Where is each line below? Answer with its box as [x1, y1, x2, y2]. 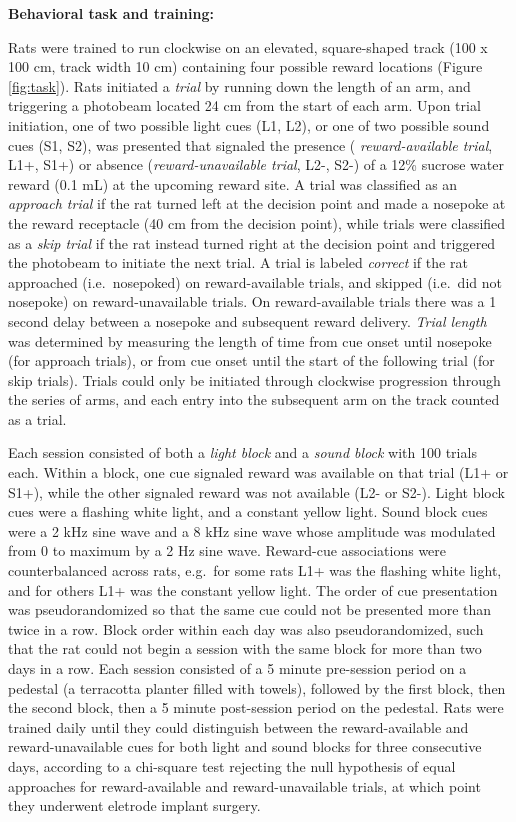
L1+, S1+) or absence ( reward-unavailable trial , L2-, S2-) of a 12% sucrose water [8, 154, 504, 175]
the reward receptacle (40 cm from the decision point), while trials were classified [8, 212, 506, 233]
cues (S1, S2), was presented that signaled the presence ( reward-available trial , [8, 134, 493, 155]
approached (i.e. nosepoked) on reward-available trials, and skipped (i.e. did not [8, 271, 502, 292]
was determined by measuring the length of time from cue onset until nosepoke [8, 330, 492, 351]
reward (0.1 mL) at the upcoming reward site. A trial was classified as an [8, 173, 458, 194]
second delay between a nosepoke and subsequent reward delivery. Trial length [8, 310, 487, 331]
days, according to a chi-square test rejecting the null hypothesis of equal [8, 755, 456, 776]
